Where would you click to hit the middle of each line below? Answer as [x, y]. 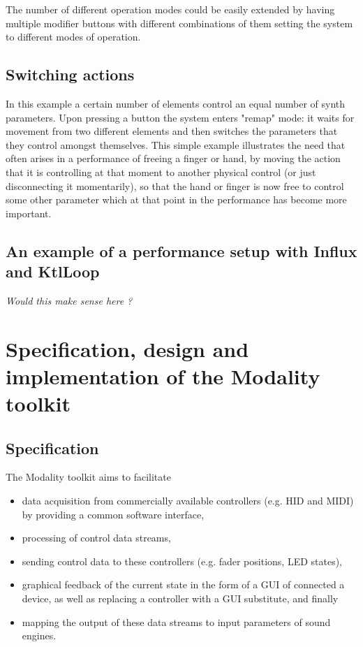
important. [29, 213]
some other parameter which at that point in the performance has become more [176, 199]
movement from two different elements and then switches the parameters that [172, 131]
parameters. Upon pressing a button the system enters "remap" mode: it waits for [180, 117]
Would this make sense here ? [69, 300]
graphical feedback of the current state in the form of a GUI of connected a [183, 584]
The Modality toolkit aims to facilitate [88, 477]
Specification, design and [127, 348]
